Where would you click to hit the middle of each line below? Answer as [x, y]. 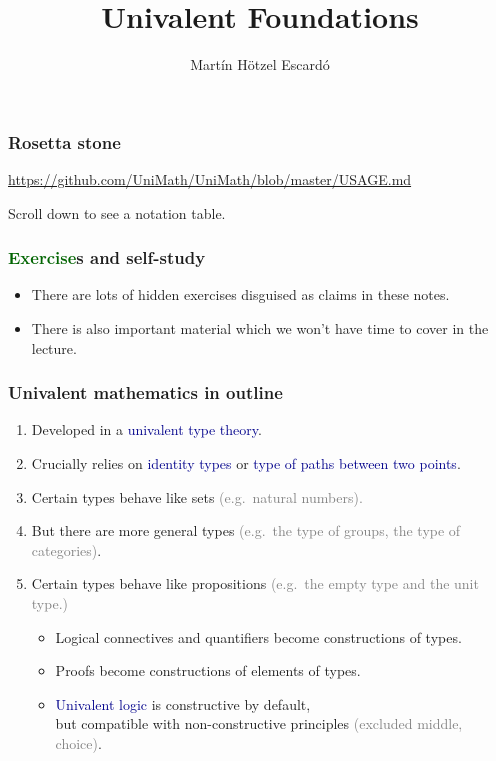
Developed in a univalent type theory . [146, 429]
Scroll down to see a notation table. [117, 212]
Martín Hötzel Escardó [260, 64]
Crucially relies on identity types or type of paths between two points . [246, 463]
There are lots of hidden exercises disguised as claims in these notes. [240, 294]
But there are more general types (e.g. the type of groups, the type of [246, 530]
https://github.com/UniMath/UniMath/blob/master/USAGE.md [210, 179]
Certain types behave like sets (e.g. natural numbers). [197, 496]
